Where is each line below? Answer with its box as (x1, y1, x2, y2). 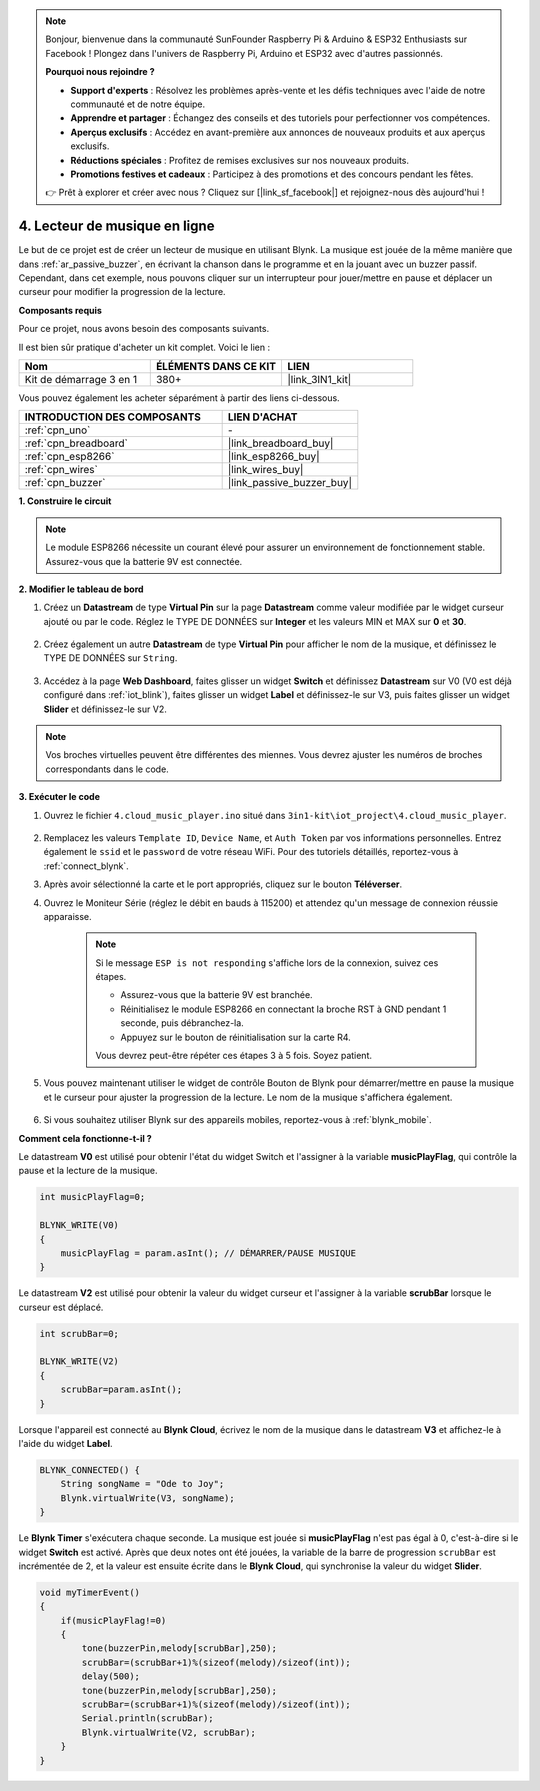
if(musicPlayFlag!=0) (60, 1615, 167, 1626)
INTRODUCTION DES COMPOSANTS (24, 410, 202, 424)
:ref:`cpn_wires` (24, 463, 99, 477)
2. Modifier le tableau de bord (18, 583, 144, 595)
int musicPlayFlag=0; (39, 1191, 146, 1203)
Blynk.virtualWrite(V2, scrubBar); (81, 1726, 257, 1738)
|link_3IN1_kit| (287, 372, 352, 386)
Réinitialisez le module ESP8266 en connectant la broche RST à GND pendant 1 (120, 1003, 447, 1015)
